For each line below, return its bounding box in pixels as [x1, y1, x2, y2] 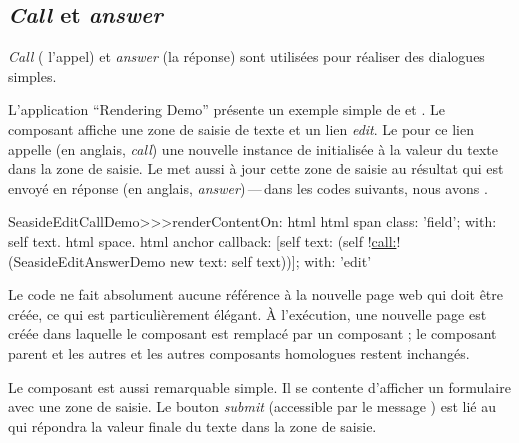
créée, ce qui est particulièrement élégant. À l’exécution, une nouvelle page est [8, 303, 487, 324]
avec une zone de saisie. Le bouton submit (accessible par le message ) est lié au [8, 396, 496, 417]
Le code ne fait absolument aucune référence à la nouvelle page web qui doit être [8, 284, 504, 305]
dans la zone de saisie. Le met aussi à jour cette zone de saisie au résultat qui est [8, 158, 504, 179]
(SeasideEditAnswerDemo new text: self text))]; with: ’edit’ [8, 250, 372, 271]
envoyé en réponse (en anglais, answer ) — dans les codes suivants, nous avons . [8, 177, 488, 198]
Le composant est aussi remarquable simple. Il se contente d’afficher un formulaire [8, 376, 511, 397]
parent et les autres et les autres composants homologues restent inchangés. [8, 342, 470, 363]
